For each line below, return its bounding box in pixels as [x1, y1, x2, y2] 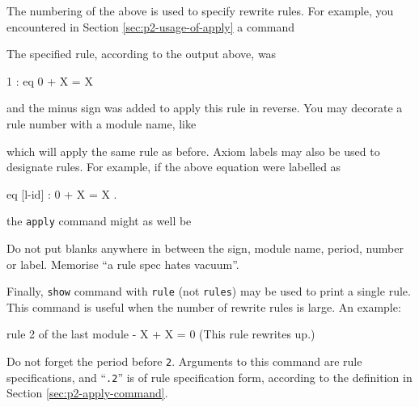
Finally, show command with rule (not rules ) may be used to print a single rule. [6, 283, 411, 300]
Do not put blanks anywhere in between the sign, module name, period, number [6, 240, 404, 256]
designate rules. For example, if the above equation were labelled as [6, 158, 341, 175]
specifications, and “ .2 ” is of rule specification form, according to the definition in [6, 368, 413, 385]
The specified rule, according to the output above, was [6, 45, 277, 62]
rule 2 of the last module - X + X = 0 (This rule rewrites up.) [6, 325, 315, 342]
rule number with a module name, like [6, 115, 197, 132]
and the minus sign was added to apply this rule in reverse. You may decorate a [6, 99, 403, 116]
